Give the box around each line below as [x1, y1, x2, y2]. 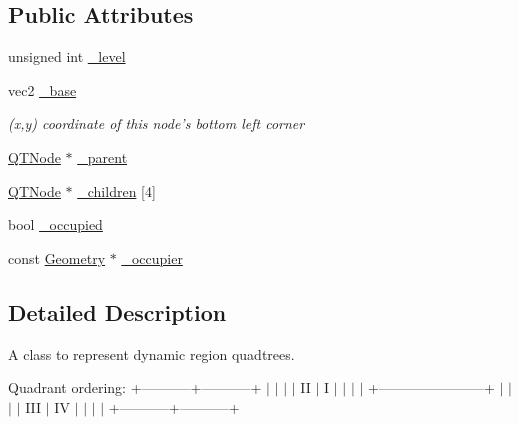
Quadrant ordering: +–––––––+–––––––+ [8, 377, 262, 398]
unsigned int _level [8, 46, 126, 67]
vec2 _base [8, 79, 77, 100]
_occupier [121, 247, 183, 268]
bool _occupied [8, 214, 103, 235]
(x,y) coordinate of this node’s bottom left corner [8, 113, 305, 134]
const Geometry [8, 247, 106, 268]
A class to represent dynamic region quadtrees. [8, 343, 295, 364]
